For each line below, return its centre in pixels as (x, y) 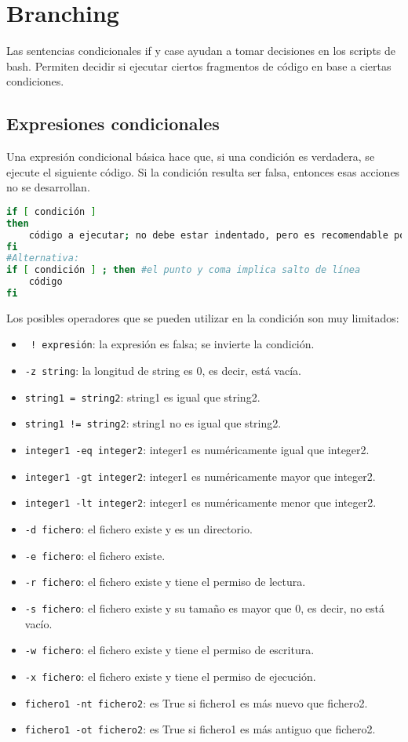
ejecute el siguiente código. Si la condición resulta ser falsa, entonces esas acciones (203, 171)
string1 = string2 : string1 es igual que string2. (142, 396)
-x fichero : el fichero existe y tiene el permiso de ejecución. (170, 676)
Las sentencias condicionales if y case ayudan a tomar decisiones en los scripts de (201, 51)
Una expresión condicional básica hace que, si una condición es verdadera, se (191, 156)
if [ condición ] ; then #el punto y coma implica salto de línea (184, 270)
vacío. (38, 623)
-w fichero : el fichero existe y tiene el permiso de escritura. (169, 650)
